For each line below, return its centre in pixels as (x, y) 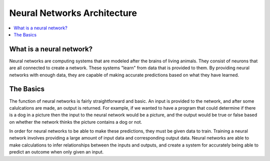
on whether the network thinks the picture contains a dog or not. (76, 122)
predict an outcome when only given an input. (56, 152)
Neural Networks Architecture (73, 13)
